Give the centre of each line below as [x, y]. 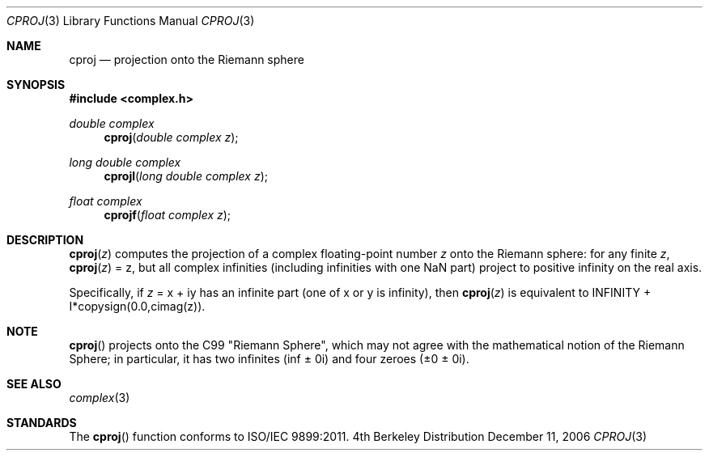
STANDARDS [42, 423]
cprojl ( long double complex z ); [186, 176]
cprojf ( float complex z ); [168, 215]
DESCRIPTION [45, 240]
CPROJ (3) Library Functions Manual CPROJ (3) [131, 21]
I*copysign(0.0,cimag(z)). [137, 306]
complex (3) [100, 398]
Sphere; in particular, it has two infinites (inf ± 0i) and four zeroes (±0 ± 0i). [269, 359]
